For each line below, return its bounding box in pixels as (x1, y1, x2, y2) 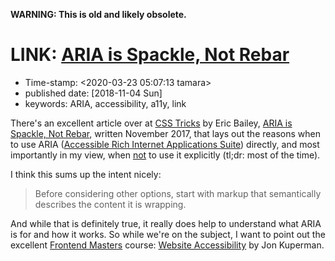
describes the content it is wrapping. (34, 198, 187, 210)
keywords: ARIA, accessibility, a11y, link (24, 97, 187, 109)
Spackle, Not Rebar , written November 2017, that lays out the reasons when (10, 127, 321, 139)
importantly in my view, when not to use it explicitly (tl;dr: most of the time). (10, 149, 321, 161)
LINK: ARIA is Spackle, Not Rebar (10, 44, 290, 66)
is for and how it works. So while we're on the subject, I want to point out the (10, 228, 326, 240)
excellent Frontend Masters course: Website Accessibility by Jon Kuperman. (10, 239, 325, 251)
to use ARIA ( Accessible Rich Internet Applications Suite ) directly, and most (10, 138, 320, 150)
